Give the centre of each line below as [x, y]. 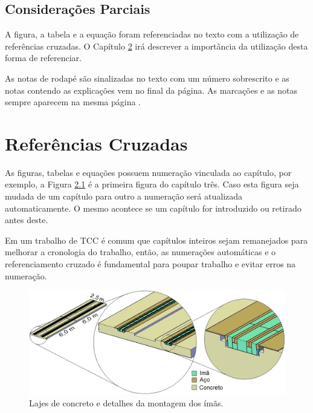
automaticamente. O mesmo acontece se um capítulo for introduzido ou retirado [153, 208]
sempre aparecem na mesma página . [73, 102]
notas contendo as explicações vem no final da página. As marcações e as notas [151, 90]
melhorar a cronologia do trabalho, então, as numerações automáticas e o [140, 252]
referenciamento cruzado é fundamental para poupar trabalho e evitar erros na [150, 264]
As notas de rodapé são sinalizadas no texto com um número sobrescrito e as [147, 78]
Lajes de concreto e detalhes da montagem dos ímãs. [126, 403]
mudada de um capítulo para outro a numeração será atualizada [124, 196]
